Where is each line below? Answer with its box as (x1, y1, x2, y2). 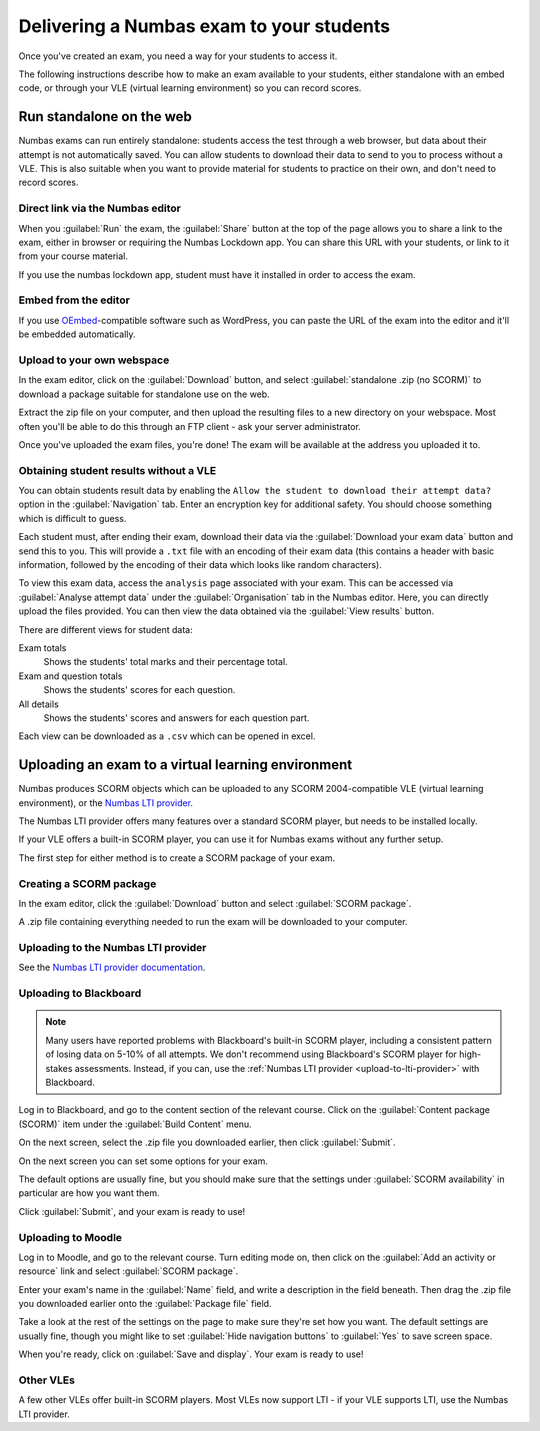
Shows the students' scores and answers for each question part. (43, 711, 310, 724)
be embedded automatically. (18, 328, 136, 340)
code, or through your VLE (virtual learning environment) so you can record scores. (18, 82, 362, 94)
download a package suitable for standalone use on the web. (18, 388, 270, 400)
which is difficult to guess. (18, 512, 127, 524)
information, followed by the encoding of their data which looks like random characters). (18, 559, 382, 571)
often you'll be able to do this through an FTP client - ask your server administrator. (18, 420, 362, 432)
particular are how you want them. (18, 1187, 160, 1199)
